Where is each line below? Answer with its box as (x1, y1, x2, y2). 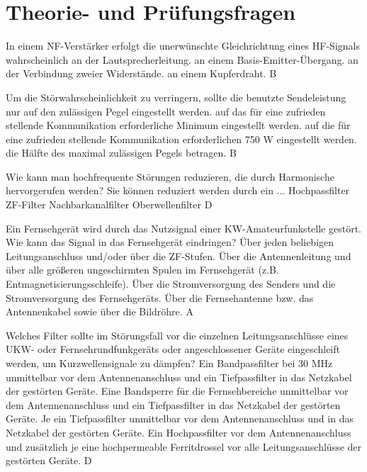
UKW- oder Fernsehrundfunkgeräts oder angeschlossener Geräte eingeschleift (6, 342, 340, 356)
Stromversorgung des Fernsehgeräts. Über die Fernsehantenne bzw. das (6, 290, 314, 305)
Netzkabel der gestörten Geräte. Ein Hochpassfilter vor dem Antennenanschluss (6, 425, 351, 439)
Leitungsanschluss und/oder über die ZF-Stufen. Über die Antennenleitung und (6, 248, 351, 263)
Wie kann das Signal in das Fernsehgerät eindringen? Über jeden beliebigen (6, 235, 334, 249)
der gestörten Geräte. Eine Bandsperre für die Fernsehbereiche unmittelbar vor (6, 383, 349, 398)
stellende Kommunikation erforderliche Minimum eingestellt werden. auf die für (6, 118, 351, 133)
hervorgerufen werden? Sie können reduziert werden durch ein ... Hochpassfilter (6, 183, 350, 198)
